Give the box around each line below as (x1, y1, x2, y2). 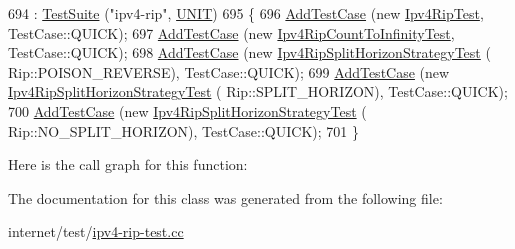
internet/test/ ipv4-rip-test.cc (8, 221, 184, 242)
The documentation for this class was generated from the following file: (8, 187, 443, 208)
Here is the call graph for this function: (8, 154, 248, 175)
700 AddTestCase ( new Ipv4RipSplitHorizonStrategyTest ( (8, 100, 367, 121)
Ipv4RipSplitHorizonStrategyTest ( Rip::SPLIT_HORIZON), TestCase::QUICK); (8, 81, 508, 102)
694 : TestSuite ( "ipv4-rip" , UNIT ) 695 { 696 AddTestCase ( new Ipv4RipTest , (8, 3, 484, 23)
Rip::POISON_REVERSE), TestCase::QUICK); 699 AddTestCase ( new (8, 61, 450, 82)
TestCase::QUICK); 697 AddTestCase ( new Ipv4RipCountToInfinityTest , (8, 22, 455, 43)
